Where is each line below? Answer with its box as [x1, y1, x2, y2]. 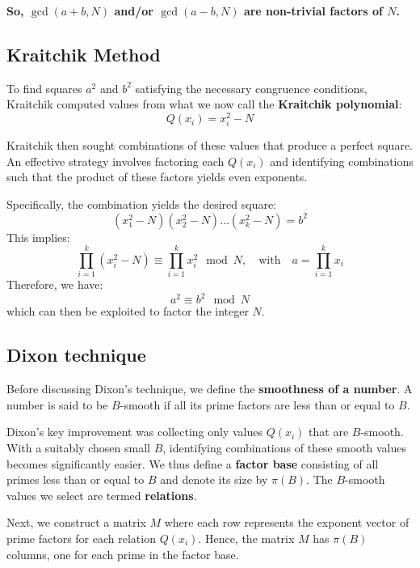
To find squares [6, 79, 82, 96]
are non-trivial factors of [243, 2, 383, 19]
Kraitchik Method [6, 41, 161, 66]
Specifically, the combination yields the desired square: [6, 196, 276, 212]
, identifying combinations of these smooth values [162, 439, 406, 456]
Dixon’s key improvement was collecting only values [6, 423, 262, 440]
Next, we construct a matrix [6, 514, 146, 531]
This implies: [6, 228, 70, 245]
